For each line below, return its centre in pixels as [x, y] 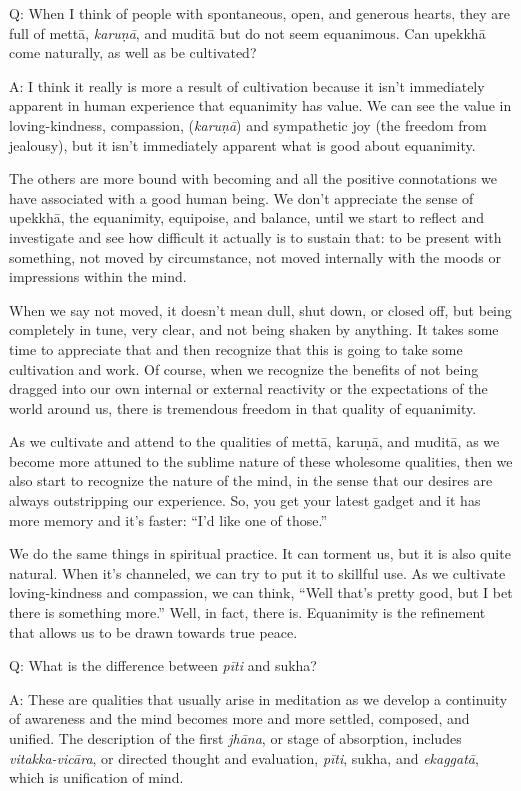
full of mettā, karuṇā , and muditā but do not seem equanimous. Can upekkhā [247, 32]
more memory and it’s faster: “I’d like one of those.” [168, 519]
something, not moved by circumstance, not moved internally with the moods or [255, 256]
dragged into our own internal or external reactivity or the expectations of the [248, 388]
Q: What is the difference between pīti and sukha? [163, 665]
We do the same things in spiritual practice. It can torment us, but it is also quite [260, 553]
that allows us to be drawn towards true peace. [153, 631]
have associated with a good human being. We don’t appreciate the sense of [241, 197]
